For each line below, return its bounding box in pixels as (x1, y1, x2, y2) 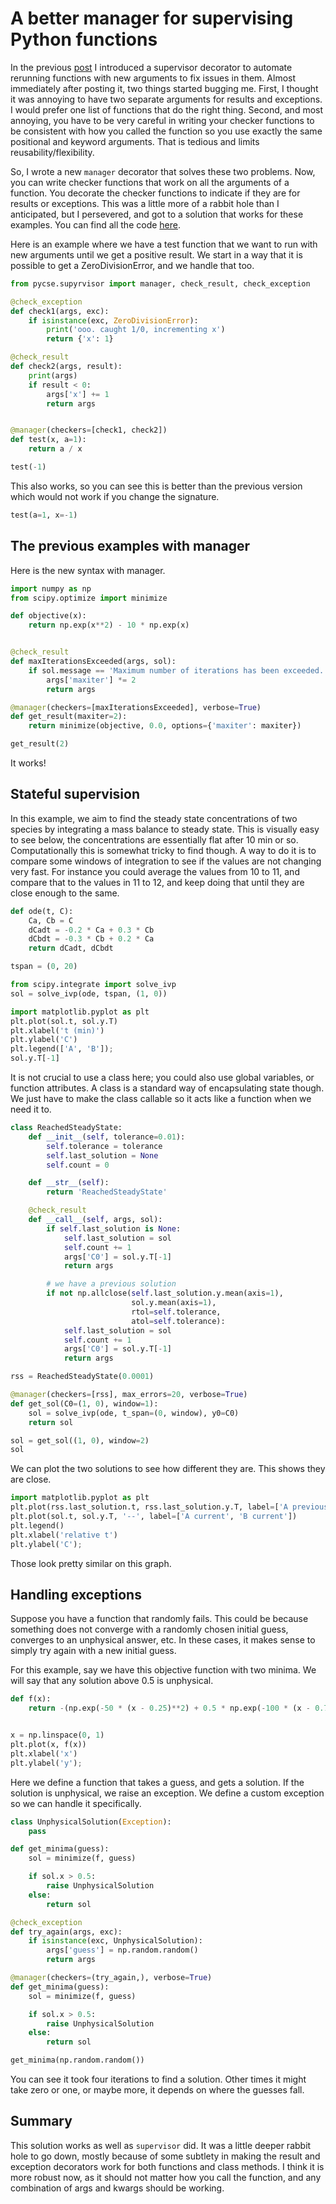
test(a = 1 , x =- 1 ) (10, 510, 78, 520)
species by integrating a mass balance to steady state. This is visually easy (10, 823, 320, 835)
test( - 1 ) (10, 462, 47, 472)
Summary (10, 2113, 73, 2130)
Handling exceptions (10, 1586, 142, 1603)
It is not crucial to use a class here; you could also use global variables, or (10, 1072, 315, 1084)
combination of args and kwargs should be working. (10, 2182, 225, 2194)
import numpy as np (10, 583, 92, 594)
